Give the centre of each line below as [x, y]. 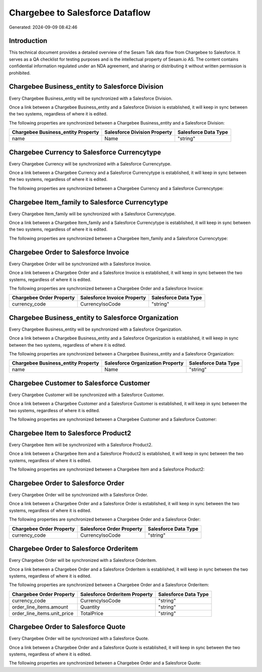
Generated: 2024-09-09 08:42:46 [43, 27]
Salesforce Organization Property [144, 363]
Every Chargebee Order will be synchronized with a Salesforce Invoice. [80, 264]
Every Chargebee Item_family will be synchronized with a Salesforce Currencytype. [92, 214]
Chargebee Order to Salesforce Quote [67, 627]
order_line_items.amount [40, 607]
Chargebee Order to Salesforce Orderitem [74, 549]
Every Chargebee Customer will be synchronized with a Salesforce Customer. [87, 395]
